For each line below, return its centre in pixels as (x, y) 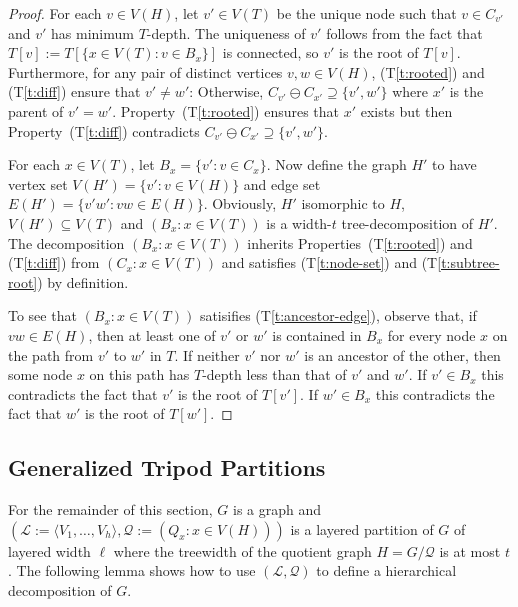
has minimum (92, 32)
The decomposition (66, 242)
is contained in (317, 334)
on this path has (139, 374)
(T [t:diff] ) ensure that (74, 91)
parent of (36, 110)
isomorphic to (343, 203)
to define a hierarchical (386, 570)
